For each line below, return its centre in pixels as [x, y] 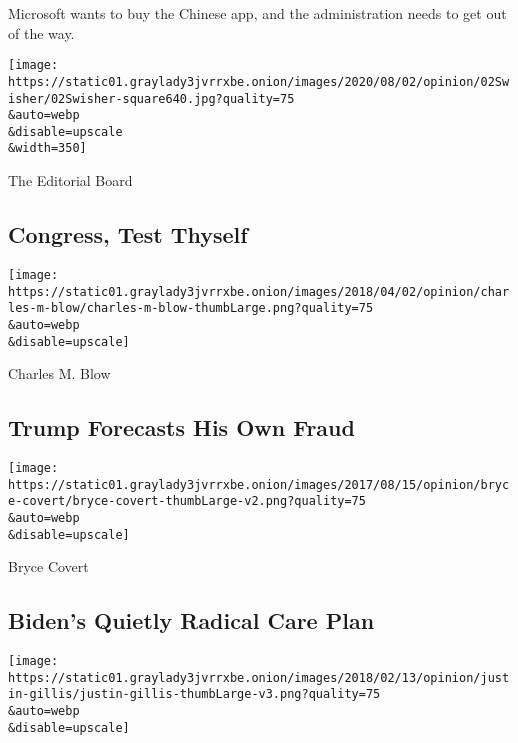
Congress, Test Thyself [128, 234]
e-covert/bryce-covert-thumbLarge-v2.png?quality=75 [187, 501]
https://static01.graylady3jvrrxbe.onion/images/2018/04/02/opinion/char [259, 291]
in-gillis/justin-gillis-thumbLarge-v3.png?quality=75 [194, 694]
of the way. [41, 32]
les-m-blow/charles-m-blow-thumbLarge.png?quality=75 [191, 308]
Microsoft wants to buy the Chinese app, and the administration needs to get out [257, 13]
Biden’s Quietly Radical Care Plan [191, 620]
